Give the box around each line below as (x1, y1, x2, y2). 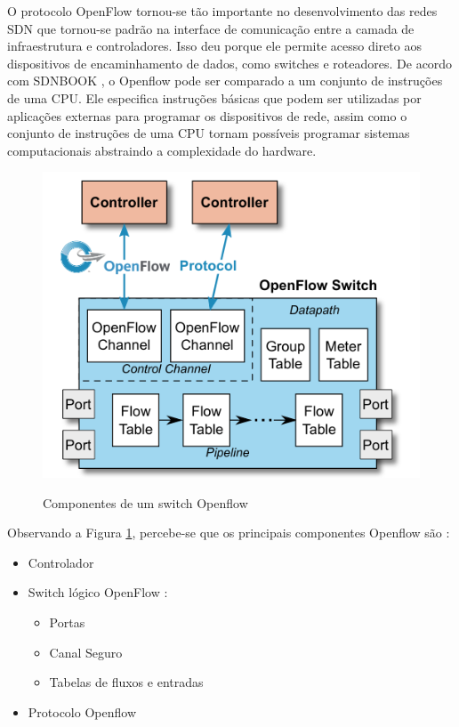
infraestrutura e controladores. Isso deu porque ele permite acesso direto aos (7, 36, 422, 55)
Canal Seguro (49, 642, 123, 661)
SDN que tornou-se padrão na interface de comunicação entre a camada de (7, 19, 415, 37)
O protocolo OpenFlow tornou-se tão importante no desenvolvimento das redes (7, 2, 438, 20)
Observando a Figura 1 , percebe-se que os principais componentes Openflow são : (7, 523, 450, 542)
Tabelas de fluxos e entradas (49, 673, 204, 691)
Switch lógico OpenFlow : (28, 583, 168, 602)
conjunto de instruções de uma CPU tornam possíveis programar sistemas (7, 124, 410, 142)
